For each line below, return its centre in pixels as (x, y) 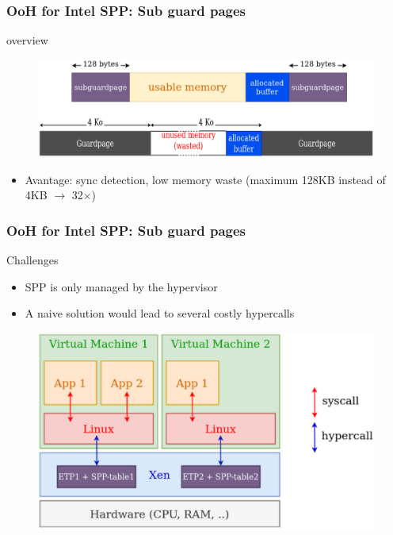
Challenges (32, 260)
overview (27, 40)
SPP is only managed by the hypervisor (121, 286)
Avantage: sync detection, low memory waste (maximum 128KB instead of (205, 179)
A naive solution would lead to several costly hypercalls (160, 313)
